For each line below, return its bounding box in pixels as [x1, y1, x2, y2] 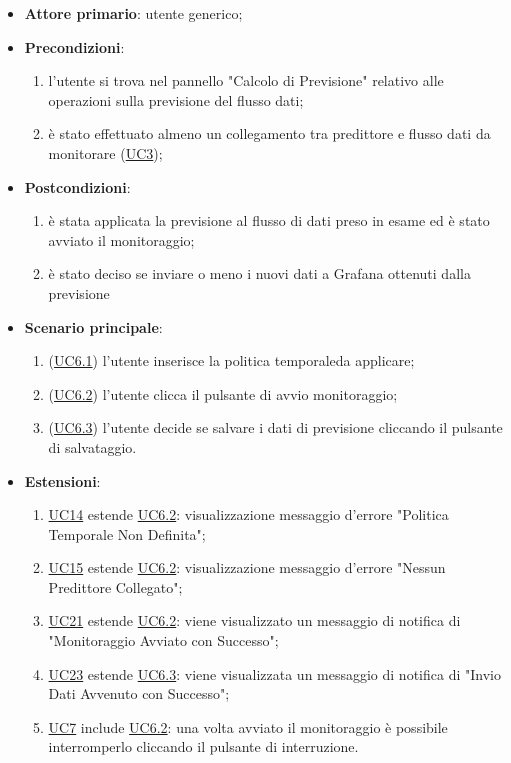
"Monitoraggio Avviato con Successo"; [48, 630, 279, 651]
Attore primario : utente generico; [24, 3, 243, 23]
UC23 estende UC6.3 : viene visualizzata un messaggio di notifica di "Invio [48, 663, 501, 684]
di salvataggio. [48, 436, 137, 457]
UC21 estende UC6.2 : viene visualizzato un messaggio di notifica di [48, 610, 461, 631]
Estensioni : [24, 470, 101, 491]
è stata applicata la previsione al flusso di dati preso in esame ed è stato [48, 210, 490, 231]
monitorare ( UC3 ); [48, 142, 163, 163]
